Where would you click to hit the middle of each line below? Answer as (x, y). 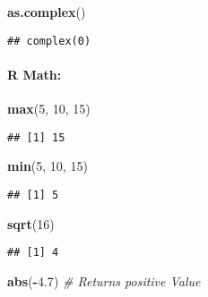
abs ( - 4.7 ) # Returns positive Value (104, 280)
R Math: (35, 74)
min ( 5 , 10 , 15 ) (48, 166)
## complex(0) (49, 41)
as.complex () (47, 12)
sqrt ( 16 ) (31, 223)
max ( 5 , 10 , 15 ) (49, 109)
